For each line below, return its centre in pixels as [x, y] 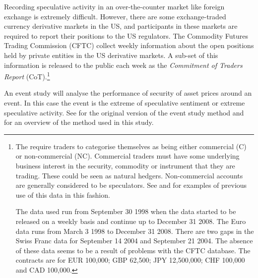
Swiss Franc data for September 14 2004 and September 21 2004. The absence [134, 241]
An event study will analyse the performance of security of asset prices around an [128, 93]
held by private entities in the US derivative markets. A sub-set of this [111, 55]
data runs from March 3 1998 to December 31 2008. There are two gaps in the [135, 231]
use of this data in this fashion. [63, 195]
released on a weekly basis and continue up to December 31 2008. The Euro [131, 221]
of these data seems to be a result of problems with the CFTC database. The [133, 250]
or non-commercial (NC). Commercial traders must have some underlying [128, 156]
